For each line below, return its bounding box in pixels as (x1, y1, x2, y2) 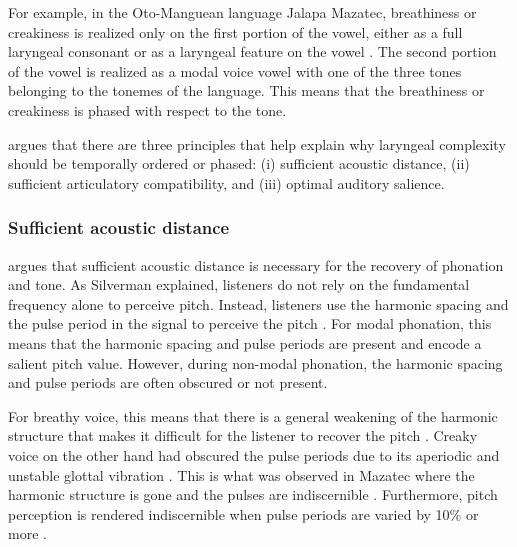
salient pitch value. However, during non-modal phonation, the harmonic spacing (8, 352, 503, 373)
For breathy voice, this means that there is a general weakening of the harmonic (8, 405, 498, 426)
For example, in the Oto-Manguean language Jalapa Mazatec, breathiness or (8, 2, 477, 22)
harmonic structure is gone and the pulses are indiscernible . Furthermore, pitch (8, 484, 498, 505)
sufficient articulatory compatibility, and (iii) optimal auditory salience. (8, 172, 445, 193)
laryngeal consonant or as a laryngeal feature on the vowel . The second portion (8, 41, 497, 62)
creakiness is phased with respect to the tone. (8, 99, 287, 120)
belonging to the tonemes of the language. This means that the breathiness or (8, 80, 485, 101)
